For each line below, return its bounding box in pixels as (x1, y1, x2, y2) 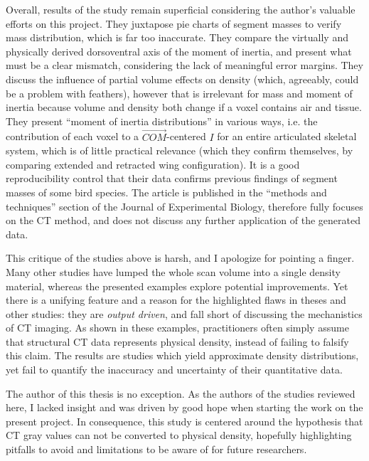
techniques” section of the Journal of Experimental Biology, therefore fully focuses (6, 198, 363, 213)
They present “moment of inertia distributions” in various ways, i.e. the (6, 113, 318, 128)
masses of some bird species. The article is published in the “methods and (6, 184, 327, 199)
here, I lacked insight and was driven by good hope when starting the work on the (6, 400, 363, 415)
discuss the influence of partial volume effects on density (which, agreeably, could (6, 71, 359, 86)
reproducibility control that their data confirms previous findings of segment (6, 171, 338, 186)
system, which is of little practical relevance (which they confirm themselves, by (6, 143, 353, 158)
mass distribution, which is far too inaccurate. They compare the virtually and (6, 30, 348, 45)
